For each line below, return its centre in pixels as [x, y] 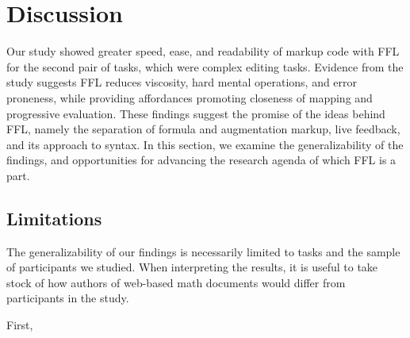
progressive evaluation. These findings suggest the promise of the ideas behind [196, 113]
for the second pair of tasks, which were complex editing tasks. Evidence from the [205, 66]
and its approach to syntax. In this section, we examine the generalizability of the [205, 144]
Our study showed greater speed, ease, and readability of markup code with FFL [203, 51]
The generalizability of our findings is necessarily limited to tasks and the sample [203, 251]
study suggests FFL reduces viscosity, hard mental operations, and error [182, 82]
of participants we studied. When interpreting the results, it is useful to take [192, 267]
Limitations [54, 218]
